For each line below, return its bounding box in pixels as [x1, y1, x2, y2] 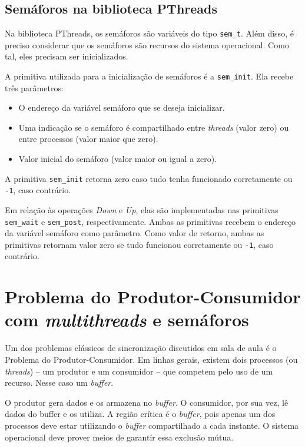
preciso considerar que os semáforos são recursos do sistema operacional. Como [5, 38, 289, 51]
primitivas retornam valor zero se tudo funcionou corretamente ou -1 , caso [5, 238, 274, 250]
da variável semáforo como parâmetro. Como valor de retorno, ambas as [5, 227, 264, 239]
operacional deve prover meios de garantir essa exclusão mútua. [5, 431, 234, 443]
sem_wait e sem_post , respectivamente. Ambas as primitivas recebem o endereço [5, 215, 296, 227]
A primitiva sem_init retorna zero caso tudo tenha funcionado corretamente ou [5, 172, 293, 184]
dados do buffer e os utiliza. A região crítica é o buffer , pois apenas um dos [5, 408, 276, 420]
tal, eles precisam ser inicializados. [5, 50, 128, 62]
